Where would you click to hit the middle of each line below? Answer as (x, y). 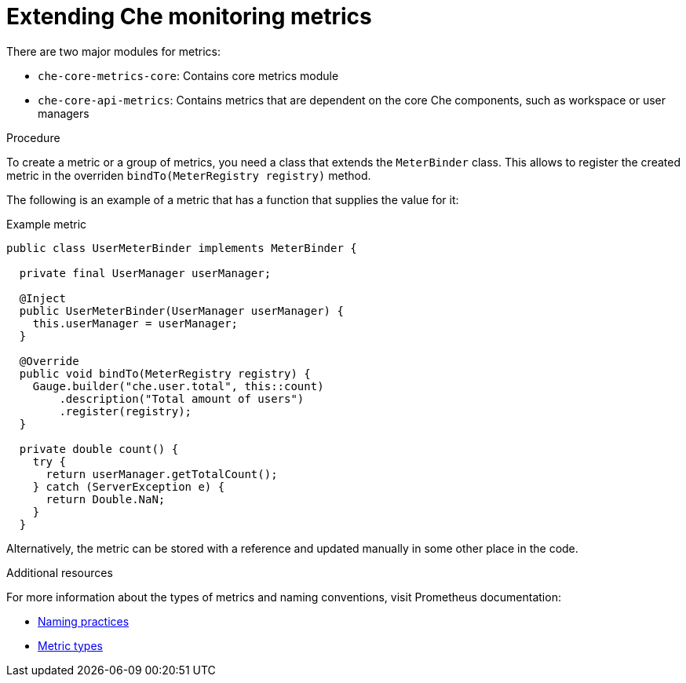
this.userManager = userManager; (135, 323)
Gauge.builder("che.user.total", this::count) (178, 386)
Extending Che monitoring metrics (189, 16)
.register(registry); (126, 411)
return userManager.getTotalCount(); (162, 474)
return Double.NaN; (106, 499)
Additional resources (60, 572)
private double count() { (99, 449)
